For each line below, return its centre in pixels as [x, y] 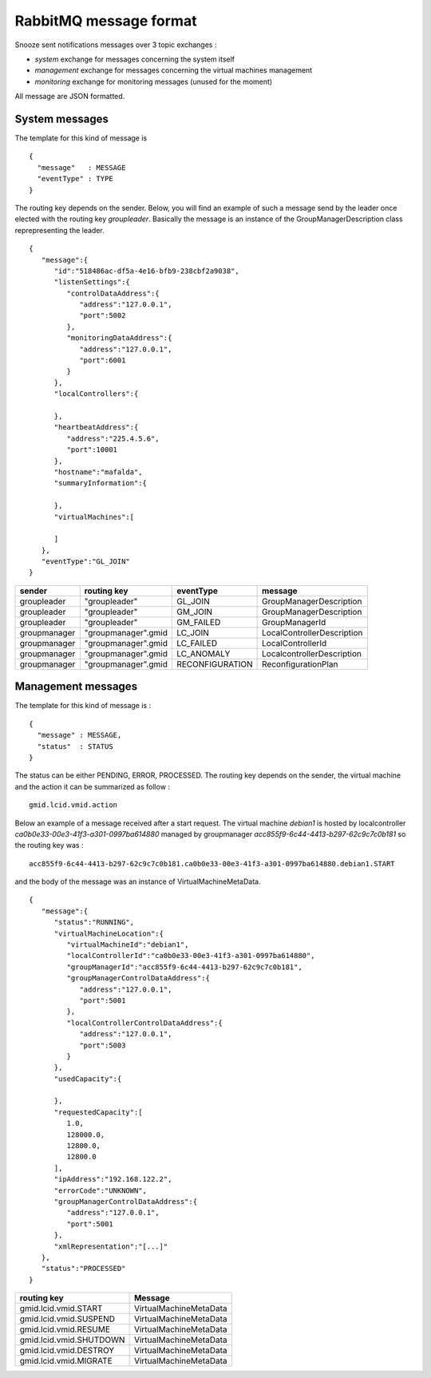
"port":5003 [103, 1045]
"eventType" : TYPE [75, 179]
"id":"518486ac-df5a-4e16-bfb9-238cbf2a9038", [146, 271]
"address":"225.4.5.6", [113, 438]
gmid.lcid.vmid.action [73, 805]
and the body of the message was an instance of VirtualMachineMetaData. [138, 881]
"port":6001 [103, 360]
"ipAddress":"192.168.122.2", [113, 1179]
